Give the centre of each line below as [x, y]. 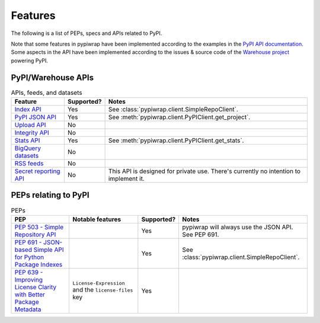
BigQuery [28, 148]
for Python [29, 257]
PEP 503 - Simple [39, 227]
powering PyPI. [30, 60]
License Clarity [35, 287]
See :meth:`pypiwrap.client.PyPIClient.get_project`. [179, 117]
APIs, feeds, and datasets [47, 92]
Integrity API [32, 132]
